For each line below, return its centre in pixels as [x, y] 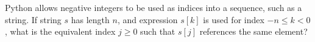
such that [158, 31]
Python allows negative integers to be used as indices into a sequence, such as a [154, 7]
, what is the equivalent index [60, 31]
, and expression [147, 19]
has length [90, 19]
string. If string [33, 19]
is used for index [234, 19]
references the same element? [253, 31]
